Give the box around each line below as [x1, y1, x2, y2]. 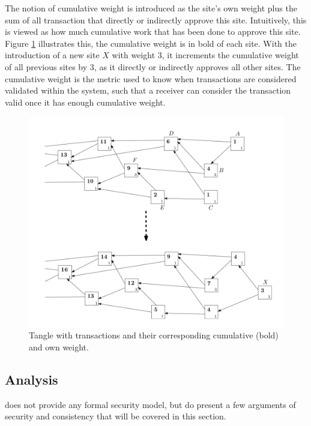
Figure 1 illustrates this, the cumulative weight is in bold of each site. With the [5, 37, 297, 49]
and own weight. [29, 340, 89, 353]
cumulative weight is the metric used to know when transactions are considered [5, 72, 297, 85]
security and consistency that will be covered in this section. [5, 410, 226, 422]
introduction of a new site [5, 49, 100, 61]
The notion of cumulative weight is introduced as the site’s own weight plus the [5, 2, 297, 14]
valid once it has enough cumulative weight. [5, 95, 166, 108]
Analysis [5, 370, 58, 388]
